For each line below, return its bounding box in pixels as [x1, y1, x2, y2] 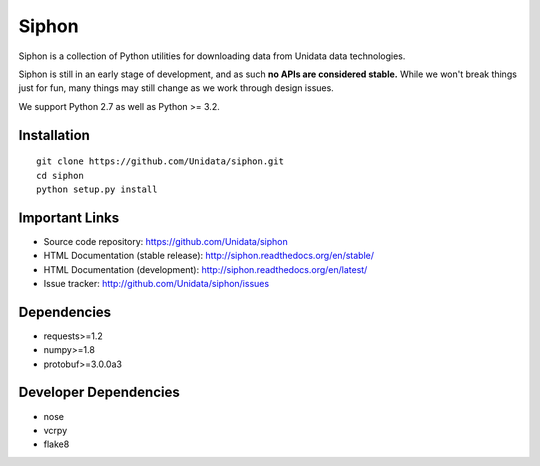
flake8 [43, 438, 70, 450]
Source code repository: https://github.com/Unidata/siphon [43, 235, 289, 247]
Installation [18, 126, 90, 144]
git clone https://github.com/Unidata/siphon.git [36, 156, 285, 167]
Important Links [18, 209, 120, 226]
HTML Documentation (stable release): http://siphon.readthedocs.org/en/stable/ [43, 250, 375, 262]
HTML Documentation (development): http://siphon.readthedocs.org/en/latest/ [43, 263, 368, 275]
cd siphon [36, 170, 84, 181]
